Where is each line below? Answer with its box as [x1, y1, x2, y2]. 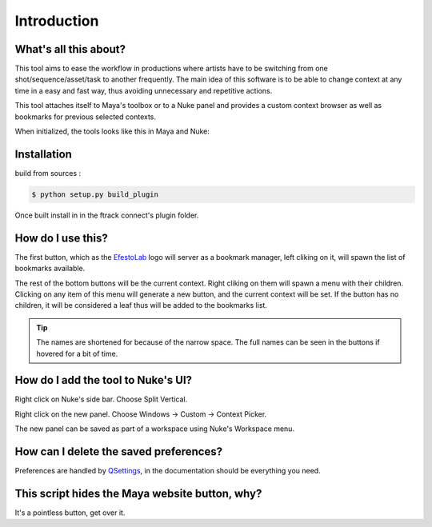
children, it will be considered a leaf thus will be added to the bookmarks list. [14, 301, 268, 310]
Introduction [14, 12, 99, 30]
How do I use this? [14, 231, 108, 245]
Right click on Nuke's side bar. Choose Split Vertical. [14, 394, 188, 404]
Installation [14, 147, 72, 161]
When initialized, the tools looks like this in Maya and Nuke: [14, 126, 210, 136]
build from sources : [14, 168, 82, 178]
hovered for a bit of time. [36, 349, 118, 358]
